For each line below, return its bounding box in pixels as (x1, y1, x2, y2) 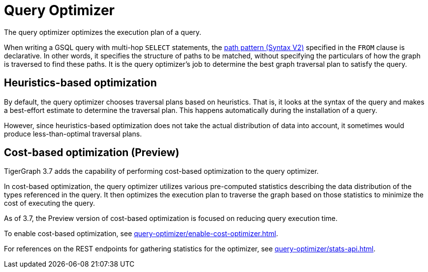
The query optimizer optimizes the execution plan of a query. (4, 27, 202, 36)
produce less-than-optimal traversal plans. (4, 129, 142, 138)
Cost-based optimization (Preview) (4, 146, 180, 159)
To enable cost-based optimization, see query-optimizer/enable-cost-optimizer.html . (4, 229, 278, 238)
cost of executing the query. (4, 199, 95, 208)
